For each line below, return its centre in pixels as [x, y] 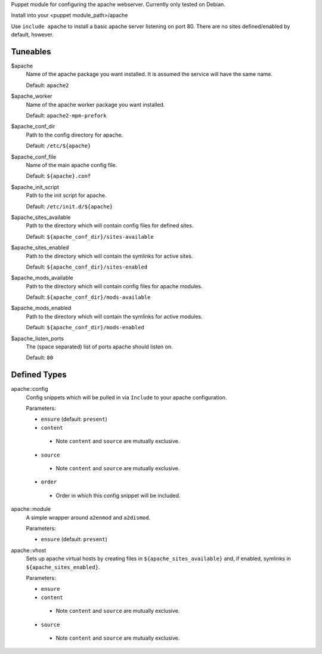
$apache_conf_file [34, 157]
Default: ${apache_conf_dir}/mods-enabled [85, 328]
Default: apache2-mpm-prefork [66, 116]
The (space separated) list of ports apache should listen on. [99, 347]
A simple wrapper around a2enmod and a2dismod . [88, 517]
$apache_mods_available [42, 278]
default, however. [32, 35]
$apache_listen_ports [37, 338]
